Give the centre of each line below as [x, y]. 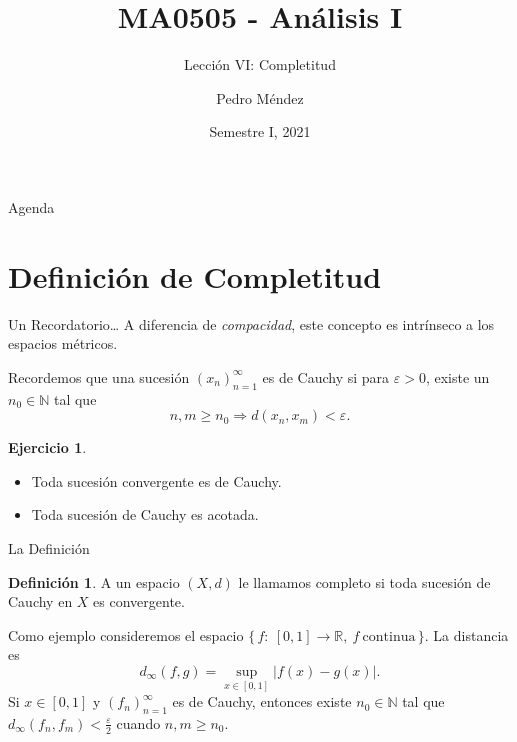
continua [389, 636]
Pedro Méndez [260, 97]
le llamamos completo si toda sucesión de [364, 581]
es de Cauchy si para [326, 376]
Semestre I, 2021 [260, 131]
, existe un [457, 376]
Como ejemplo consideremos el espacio [126, 634]
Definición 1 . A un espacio [94, 581]
